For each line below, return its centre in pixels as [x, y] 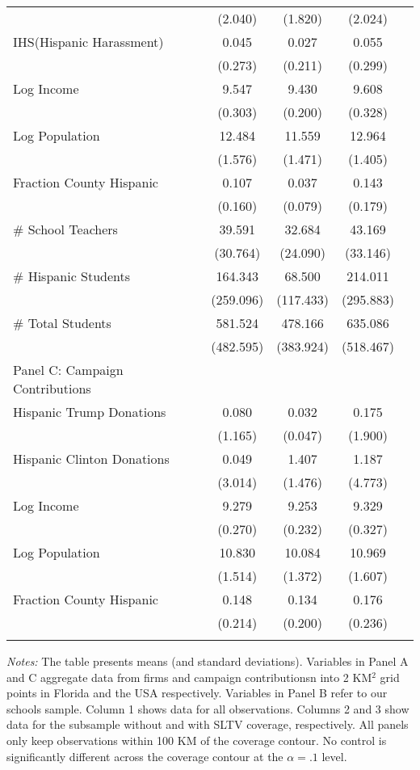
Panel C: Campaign [68, 370]
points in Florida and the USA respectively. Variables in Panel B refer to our [197, 693]
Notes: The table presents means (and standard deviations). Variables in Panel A [208, 661]
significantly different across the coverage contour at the [145, 756]
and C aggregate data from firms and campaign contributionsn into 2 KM [189, 677]
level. [334, 756]
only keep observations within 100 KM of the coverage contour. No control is [197, 740]
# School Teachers [65, 229]
